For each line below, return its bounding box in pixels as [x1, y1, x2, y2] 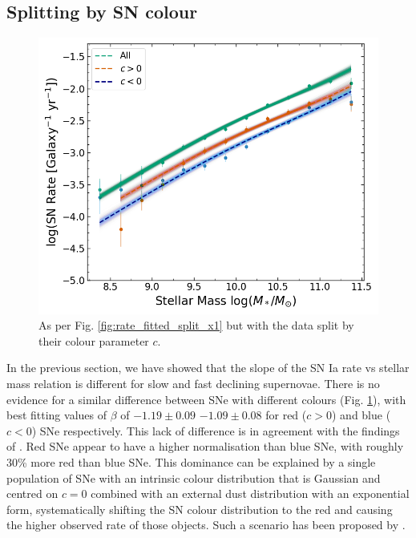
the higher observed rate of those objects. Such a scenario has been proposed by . [6, 516, 406, 533]
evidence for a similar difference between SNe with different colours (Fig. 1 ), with [6, 390, 406, 407]
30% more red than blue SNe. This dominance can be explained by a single [6, 454, 376, 471]
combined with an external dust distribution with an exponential [91, 485, 410, 502]
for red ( [265, 407, 307, 423]
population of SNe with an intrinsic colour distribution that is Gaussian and [6, 469, 381, 486]
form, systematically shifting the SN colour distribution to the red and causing [6, 500, 393, 517]
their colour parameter [38, 332, 149, 349]
